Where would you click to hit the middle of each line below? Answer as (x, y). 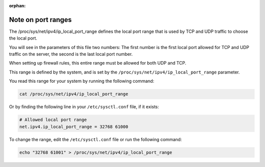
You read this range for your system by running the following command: (82, 81)
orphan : (17, 6)
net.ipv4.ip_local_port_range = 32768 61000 (74, 127)
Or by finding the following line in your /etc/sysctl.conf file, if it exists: (84, 107)
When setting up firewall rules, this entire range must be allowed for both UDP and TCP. (98, 63)
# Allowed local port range (53, 120)
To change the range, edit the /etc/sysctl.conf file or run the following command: (95, 139)
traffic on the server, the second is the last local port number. (71, 54)
